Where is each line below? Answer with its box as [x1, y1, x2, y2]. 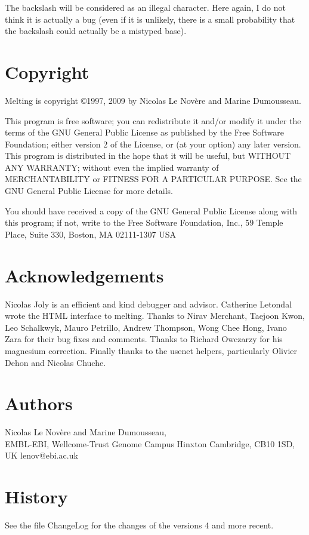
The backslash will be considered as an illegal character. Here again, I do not [5, 1, 286, 13]
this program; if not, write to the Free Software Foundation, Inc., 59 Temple [5, 216, 283, 229]
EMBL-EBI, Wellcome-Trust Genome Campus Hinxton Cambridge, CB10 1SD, [5, 437, 295, 450]
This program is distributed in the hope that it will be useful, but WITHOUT [5, 149, 291, 162]
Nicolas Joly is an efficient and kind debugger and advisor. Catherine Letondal [5, 297, 292, 310]
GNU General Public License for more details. [5, 185, 174, 197]
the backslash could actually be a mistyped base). [5, 24, 187, 37]
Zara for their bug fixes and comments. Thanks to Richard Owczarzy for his [5, 333, 283, 345]
